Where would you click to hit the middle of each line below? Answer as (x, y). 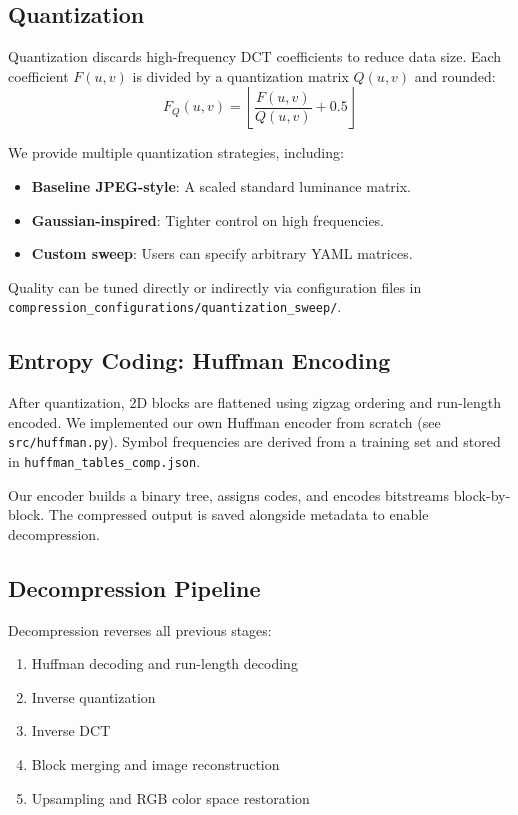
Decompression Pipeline (134, 587)
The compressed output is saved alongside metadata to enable (238, 514)
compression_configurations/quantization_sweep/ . (175, 306)
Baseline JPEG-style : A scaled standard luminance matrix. (221, 185)
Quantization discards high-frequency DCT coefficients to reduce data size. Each (255, 56)
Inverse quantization (93, 696)
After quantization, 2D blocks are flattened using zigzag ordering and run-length (254, 402)
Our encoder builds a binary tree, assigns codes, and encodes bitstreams (229, 494)
